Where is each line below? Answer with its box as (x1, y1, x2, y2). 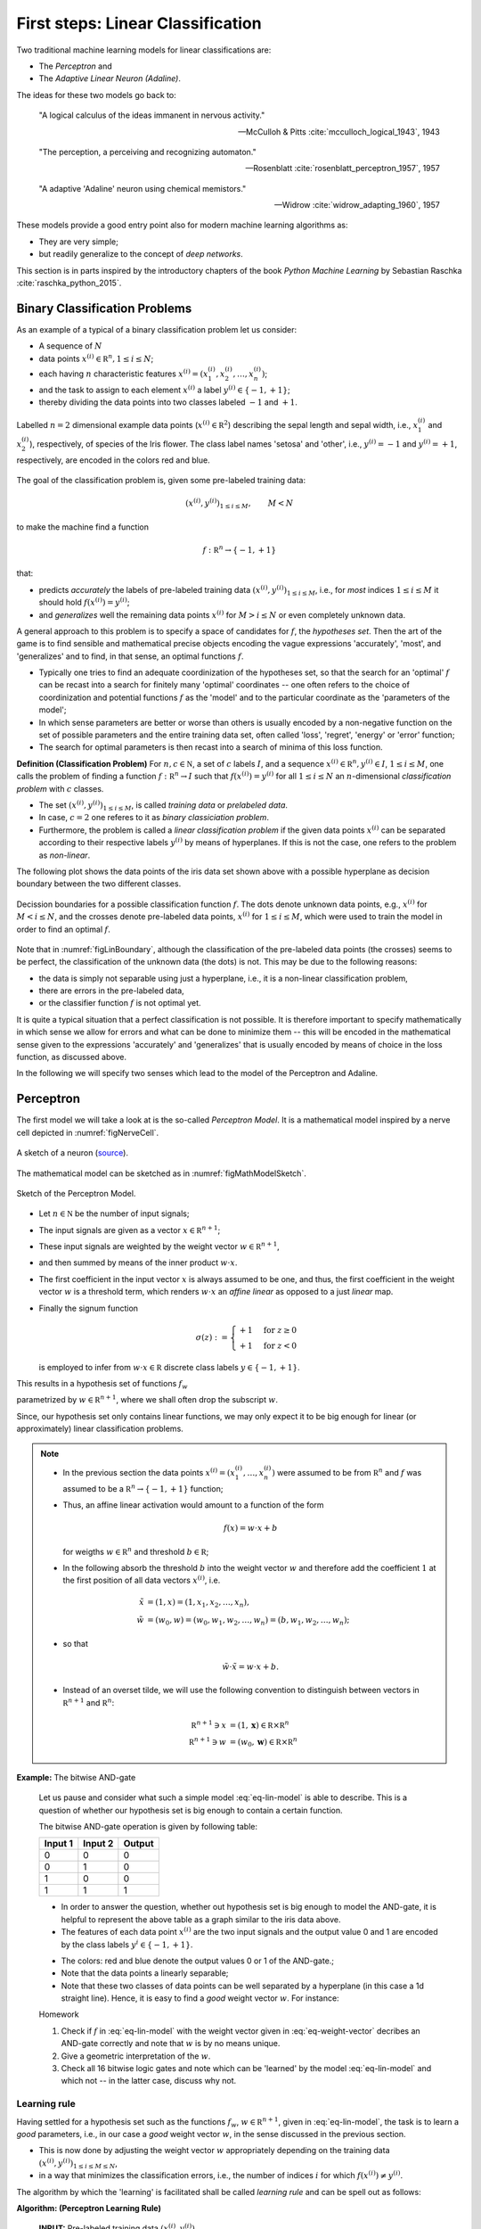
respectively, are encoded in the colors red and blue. (16, 455, 210, 465)
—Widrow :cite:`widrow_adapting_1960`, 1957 (274, 200, 440, 210)
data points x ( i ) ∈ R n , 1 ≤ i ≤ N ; (38, 352, 154, 364)
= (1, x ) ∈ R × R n (229, 1718, 289, 1730)
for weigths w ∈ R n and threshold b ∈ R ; (62, 1545, 209, 1557)
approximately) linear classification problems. (16, 1423, 184, 1435)
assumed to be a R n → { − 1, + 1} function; (62, 1482, 224, 1493)
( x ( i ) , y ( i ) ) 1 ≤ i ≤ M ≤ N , (38, 2157, 118, 2170)
